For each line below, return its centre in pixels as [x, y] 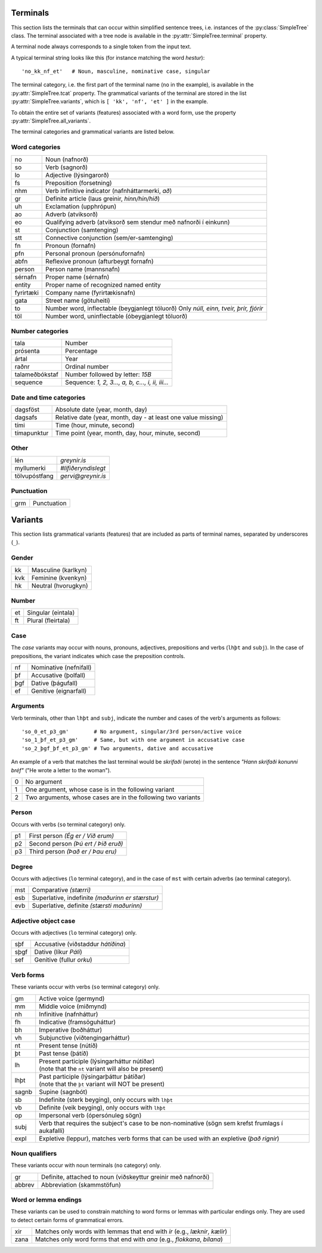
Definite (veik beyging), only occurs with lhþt [103, 1107]
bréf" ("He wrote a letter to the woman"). [61, 770]
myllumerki [30, 468]
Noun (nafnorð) [67, 159]
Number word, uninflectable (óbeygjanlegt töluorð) [117, 316]
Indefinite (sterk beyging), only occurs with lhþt [106, 1100]
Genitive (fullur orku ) [63, 960]
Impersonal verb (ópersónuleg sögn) [90, 1115]
